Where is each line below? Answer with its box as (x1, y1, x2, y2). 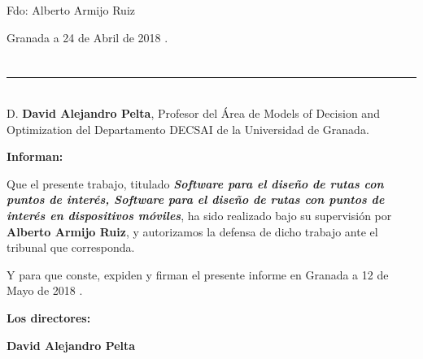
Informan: (7, 148, 63, 165)
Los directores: (7, 309, 91, 326)
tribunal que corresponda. (7, 239, 135, 256)
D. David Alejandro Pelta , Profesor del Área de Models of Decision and (7, 104, 380, 121)
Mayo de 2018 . (7, 282, 83, 299)
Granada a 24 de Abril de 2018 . (7, 28, 168, 45)
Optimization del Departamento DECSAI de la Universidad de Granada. (7, 120, 369, 137)
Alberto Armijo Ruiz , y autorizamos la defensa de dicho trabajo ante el (7, 223, 378, 240)
